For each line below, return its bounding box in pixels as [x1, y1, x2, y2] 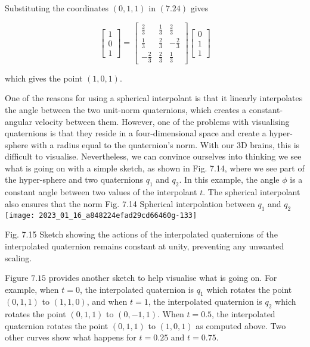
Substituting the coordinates [5, 2, 109, 14]
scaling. [5, 251, 32, 264]
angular [5, 115, 32, 127]
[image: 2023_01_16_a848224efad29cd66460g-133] [5, 211, 197, 220]
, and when [86, 295, 128, 308]
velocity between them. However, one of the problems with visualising [35, 115, 290, 127]
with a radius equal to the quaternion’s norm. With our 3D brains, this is [30, 138, 300, 151]
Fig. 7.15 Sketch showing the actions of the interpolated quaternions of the [5, 228, 278, 240]
